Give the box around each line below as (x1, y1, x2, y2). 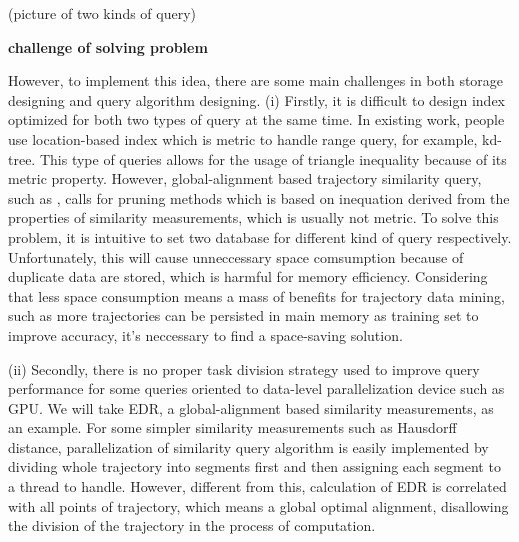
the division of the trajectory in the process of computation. (8, 515, 376, 536)
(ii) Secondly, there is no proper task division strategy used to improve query (8, 358, 480, 379)
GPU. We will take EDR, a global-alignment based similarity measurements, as (8, 397, 494, 418)
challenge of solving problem (8, 36, 208, 57)
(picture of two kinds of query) (8, 3, 197, 23)
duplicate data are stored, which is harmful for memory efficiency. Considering (8, 266, 488, 287)
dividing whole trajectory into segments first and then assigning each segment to (8, 456, 501, 477)
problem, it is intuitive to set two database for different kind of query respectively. (8, 226, 512, 247)
